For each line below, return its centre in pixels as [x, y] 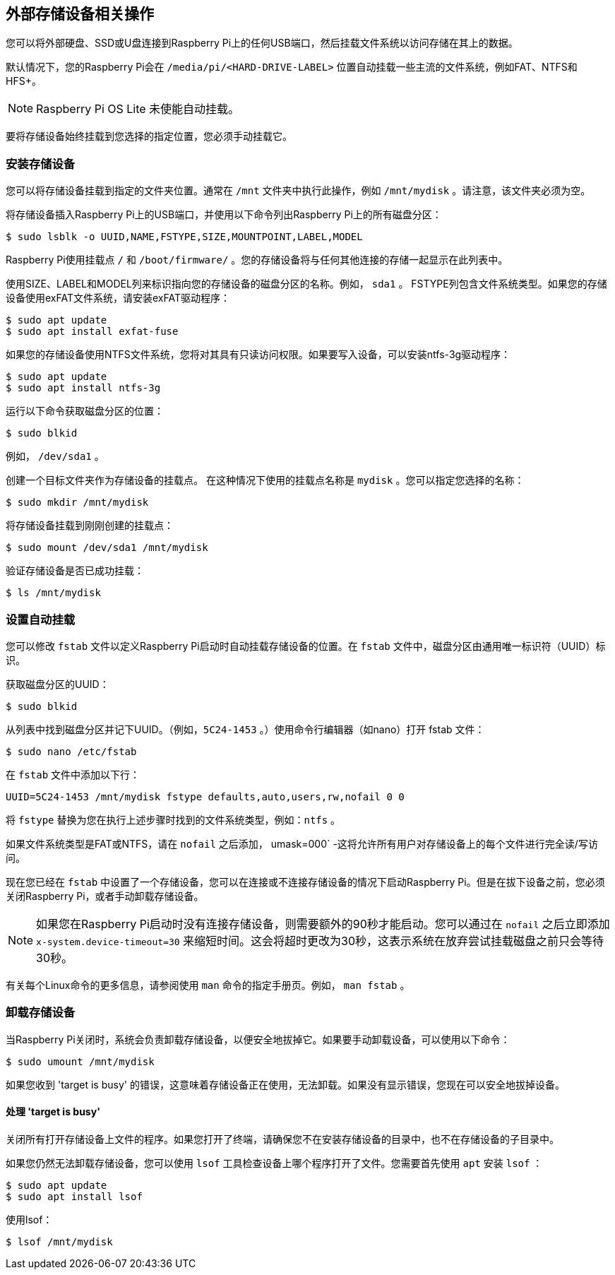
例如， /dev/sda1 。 [55, 456]
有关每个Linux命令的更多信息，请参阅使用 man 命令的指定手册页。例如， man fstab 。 [208, 985]
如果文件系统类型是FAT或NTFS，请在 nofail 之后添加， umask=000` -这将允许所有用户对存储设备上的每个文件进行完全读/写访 [302, 843]
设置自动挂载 [41, 619]
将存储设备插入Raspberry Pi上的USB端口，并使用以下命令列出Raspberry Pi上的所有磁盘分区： [224, 215]
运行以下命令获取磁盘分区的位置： [85, 411]
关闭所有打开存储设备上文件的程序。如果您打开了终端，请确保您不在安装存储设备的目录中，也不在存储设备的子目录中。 [282, 1139]
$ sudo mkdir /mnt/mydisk [77, 503]
